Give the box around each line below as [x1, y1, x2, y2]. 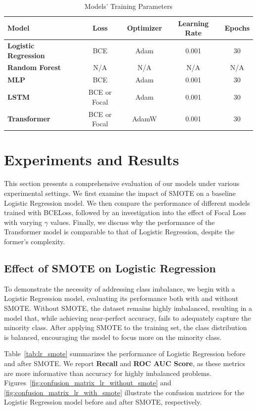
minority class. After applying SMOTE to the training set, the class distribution [4, 322, 247, 333]
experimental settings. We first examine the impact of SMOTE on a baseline [4, 188, 236, 198]
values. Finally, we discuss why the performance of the [50, 217, 215, 227]
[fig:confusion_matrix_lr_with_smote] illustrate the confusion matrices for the [4, 387, 244, 397]
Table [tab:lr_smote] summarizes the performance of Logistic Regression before [4, 348, 246, 359]
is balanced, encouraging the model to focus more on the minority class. [4, 332, 222, 342]
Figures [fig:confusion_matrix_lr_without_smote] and [4, 377, 171, 388]
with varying [4, 217, 43, 227]
